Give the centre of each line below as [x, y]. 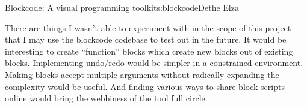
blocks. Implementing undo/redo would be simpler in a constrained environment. [154, 63]
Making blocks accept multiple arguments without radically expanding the [142, 74]
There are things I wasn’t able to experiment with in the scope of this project [148, 27]
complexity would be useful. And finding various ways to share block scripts [145, 86]
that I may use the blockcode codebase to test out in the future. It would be [146, 39]
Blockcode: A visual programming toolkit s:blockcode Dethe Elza [122, 7]
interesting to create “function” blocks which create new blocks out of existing [149, 51]
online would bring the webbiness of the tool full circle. [106, 98]
